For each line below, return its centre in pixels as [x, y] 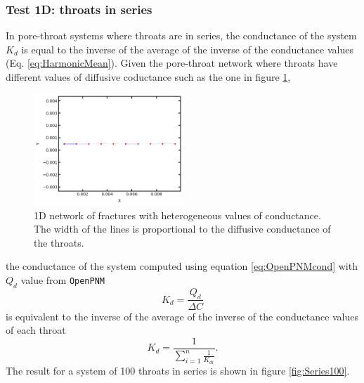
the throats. [59, 242]
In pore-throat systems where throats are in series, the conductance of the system [181, 35]
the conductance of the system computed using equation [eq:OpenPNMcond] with [182, 266]
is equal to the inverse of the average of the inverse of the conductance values [187, 49]
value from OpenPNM [63, 279]
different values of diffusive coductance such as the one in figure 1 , [148, 77]
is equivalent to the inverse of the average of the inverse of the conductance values [182, 316]
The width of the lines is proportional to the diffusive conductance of [182, 229]
